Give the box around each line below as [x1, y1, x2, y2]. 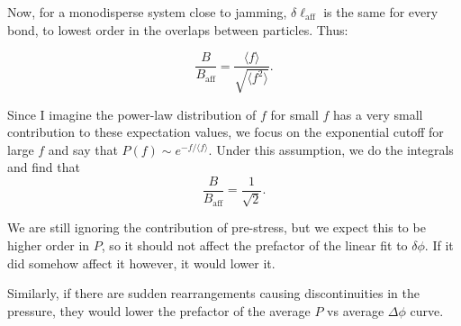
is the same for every [323, 3, 438, 21]
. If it [424, 236, 454, 255]
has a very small [333, 104, 423, 123]
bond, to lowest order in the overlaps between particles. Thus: [7, 20, 348, 39]
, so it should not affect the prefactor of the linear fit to [101, 236, 408, 255]
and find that [7, 158, 80, 177]
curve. [410, 301, 444, 320]
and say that [48, 140, 118, 158]
